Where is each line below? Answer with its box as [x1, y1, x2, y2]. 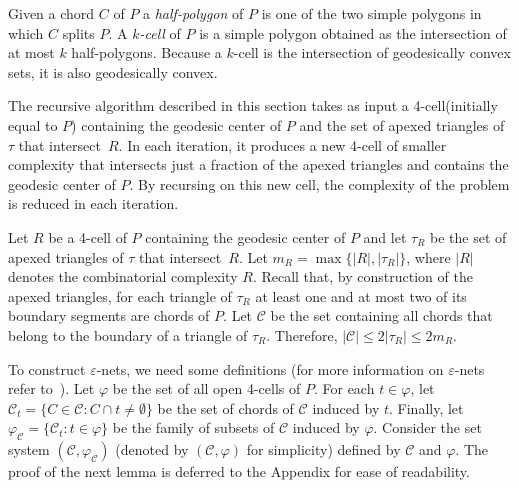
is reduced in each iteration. [8, 193, 179, 214]
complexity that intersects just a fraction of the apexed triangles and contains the [8, 154, 509, 175]
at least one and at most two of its [255, 285, 467, 306]
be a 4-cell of [48, 226, 127, 247]
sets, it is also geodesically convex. [8, 61, 218, 82]
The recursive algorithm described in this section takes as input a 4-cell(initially [8, 95, 498, 116]
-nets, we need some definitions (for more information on [96, 358, 444, 379]
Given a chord [8, 3, 95, 23]
